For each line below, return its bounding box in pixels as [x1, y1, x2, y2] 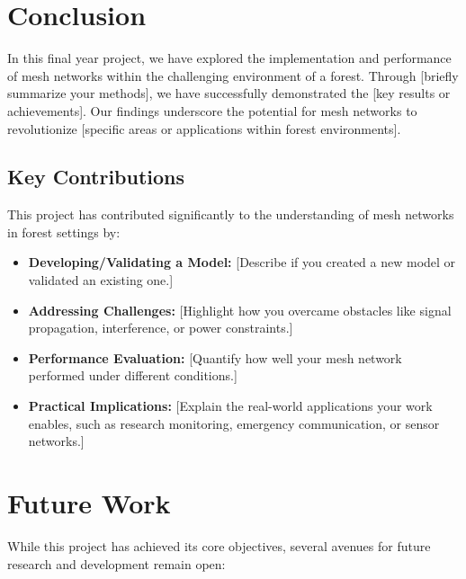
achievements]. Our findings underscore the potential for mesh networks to [7, 101, 417, 120]
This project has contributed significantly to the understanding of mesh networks [7, 205, 454, 224]
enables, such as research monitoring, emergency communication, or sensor [28, 414, 440, 432]
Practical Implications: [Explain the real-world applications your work [28, 396, 433, 415]
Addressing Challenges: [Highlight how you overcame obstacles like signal [28, 300, 452, 319]
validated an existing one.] [28, 271, 174, 289]
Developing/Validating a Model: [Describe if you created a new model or [28, 253, 456, 272]
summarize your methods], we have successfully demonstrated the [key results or [7, 84, 451, 102]
